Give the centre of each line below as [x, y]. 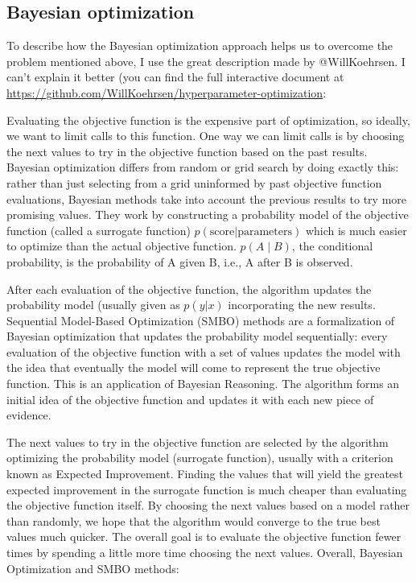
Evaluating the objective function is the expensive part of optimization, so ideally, [208, 120]
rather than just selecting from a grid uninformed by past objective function [194, 182]
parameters [265, 231]
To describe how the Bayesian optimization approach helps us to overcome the [200, 45]
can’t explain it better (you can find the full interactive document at [175, 77]
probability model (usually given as [93, 305]
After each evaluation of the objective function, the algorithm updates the [189, 289]
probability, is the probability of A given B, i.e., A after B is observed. [180, 261]
